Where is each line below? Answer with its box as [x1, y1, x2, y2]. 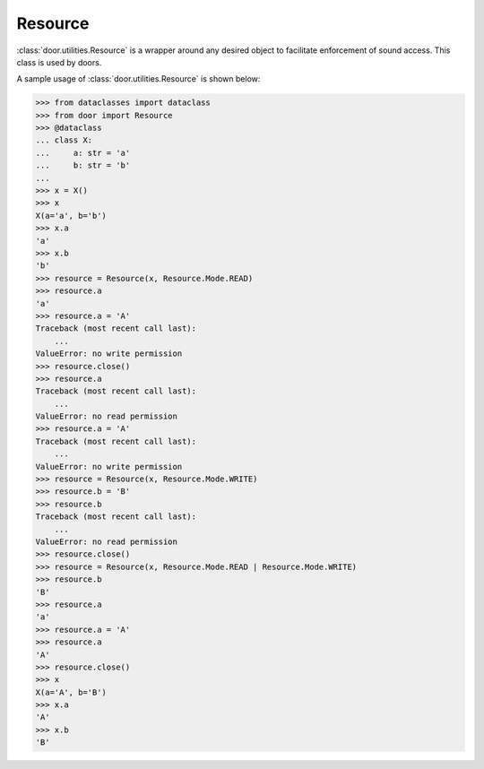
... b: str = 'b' [35, 160, 131, 170]
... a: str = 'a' [35, 148, 131, 158]
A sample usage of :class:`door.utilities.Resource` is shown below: [16, 73, 261, 84]
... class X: [35, 135, 93, 145]
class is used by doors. [16, 56, 102, 67]
